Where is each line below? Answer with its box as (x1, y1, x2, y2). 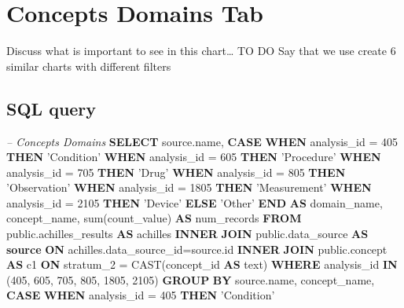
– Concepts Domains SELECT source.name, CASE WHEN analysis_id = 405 (6, 133, 398, 149)
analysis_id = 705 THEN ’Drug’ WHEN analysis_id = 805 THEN (6, 163, 346, 180)
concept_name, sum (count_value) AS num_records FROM (6, 210, 302, 226)
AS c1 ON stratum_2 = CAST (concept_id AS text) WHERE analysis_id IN (6, 256, 398, 273)
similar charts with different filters (6, 57, 171, 74)
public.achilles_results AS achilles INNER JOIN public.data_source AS (6, 225, 369, 242)
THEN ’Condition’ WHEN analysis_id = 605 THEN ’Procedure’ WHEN (6, 148, 381, 165)
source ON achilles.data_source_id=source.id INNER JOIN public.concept (6, 240, 387, 257)
